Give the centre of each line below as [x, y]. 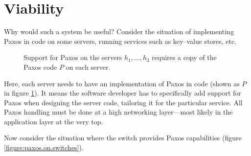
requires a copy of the [184, 57]
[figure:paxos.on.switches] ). [44, 147]
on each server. [88, 67]
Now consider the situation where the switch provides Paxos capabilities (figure [123, 138]
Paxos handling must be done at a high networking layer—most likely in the [118, 112]
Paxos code [40, 67]
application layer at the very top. [54, 121]
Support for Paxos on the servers [73, 57]
